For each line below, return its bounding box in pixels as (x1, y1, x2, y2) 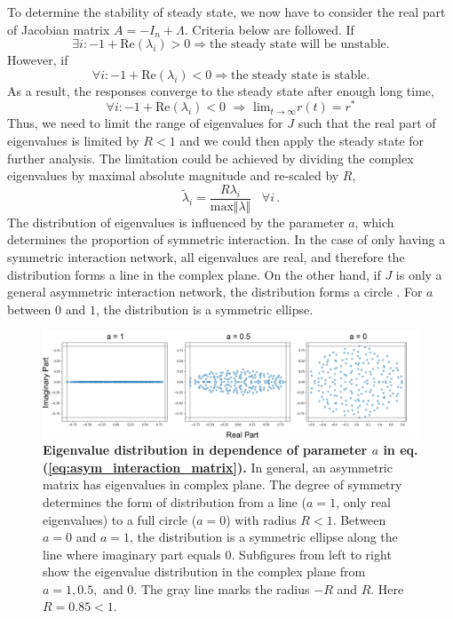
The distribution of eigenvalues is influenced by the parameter (7, 212, 345, 231)
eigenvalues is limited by (7, 131, 139, 150)
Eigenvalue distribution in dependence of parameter (43, 440, 368, 459)
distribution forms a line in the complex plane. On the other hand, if (7, 265, 381, 283)
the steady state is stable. (231, 68, 370, 82)
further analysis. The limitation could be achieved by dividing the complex (7, 148, 414, 167)
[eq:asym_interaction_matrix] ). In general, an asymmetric (48, 457, 393, 476)
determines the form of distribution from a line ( (43, 492, 307, 511)
